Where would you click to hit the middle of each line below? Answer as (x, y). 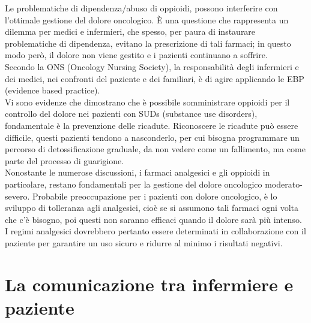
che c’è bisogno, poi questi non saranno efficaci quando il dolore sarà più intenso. (153, 219)
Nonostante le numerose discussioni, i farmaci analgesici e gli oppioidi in (137, 172)
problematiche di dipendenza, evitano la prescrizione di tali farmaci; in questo (148, 43)
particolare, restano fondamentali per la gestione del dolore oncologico (134, 184)
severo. (17, 196)
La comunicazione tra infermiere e (149, 284)
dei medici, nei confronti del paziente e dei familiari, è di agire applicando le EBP (155, 78)
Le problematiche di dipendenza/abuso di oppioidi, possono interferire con (141, 8)
